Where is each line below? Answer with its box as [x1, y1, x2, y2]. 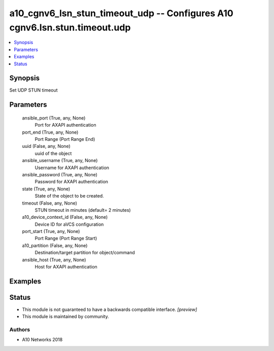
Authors [9, 326, 30, 333]
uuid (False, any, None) [22, 143, 71, 149]
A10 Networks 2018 [22, 337, 63, 343]
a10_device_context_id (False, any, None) [22, 214, 108, 220]
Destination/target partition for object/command [35, 250, 135, 256]
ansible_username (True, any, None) [22, 158, 98, 164]
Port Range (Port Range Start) [35, 236, 97, 242]
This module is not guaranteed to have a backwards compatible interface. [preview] [22, 306, 197, 313]
